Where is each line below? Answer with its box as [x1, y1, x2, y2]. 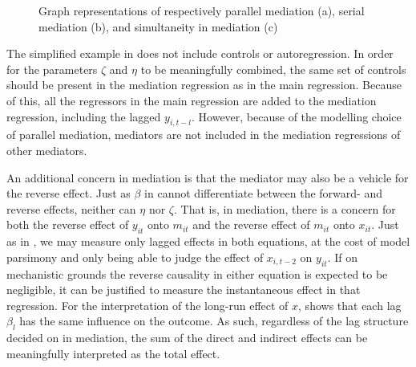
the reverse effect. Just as [6, 185, 131, 202]
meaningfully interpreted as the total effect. [6, 345, 220, 361]
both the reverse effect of [6, 216, 129, 233]
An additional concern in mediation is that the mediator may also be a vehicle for [6, 169, 409, 186]
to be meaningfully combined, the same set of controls [140, 60, 406, 77]
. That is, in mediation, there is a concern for [174, 200, 396, 217]
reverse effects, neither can [6, 200, 136, 217]
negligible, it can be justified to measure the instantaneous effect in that [6, 281, 361, 298]
